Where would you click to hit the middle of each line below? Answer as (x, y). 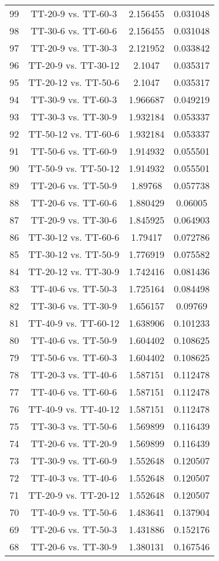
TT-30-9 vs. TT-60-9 (74, 460)
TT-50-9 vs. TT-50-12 (74, 168)
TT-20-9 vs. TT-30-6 (74, 220)
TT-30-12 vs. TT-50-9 (74, 254)
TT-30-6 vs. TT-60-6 (74, 31)
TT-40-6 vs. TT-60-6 (74, 392)
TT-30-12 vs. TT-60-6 (74, 237)
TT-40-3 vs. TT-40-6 (74, 478)
